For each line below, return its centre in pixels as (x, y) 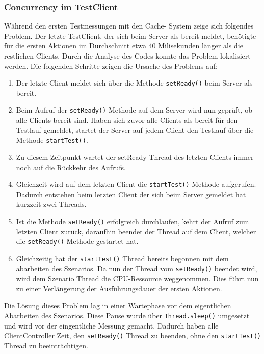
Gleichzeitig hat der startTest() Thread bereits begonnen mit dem (122, 258)
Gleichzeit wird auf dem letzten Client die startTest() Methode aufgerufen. (136, 184)
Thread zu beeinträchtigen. (46, 345)
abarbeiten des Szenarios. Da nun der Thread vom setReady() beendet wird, (137, 268)
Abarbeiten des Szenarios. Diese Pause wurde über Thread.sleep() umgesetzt (127, 315)
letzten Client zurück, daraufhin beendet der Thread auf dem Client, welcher (136, 231)
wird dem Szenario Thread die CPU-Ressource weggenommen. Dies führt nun (137, 278)
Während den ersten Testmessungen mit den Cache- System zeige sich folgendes (129, 26)
